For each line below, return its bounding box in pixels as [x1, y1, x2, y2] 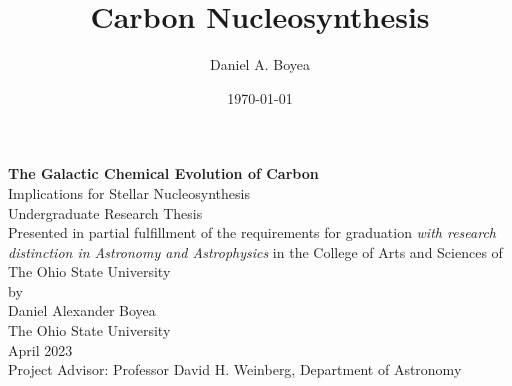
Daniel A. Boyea [210, 54, 310, 75]
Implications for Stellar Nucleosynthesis [8, 182, 250, 203]
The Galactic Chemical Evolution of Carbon [8, 163, 319, 184]
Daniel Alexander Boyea [8, 300, 156, 321]
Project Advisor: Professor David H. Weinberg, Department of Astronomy [8, 359, 462, 380]
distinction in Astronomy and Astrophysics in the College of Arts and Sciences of [8, 241, 503, 262]
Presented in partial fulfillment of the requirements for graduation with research [8, 222, 497, 243]
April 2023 [8, 339, 73, 360]
